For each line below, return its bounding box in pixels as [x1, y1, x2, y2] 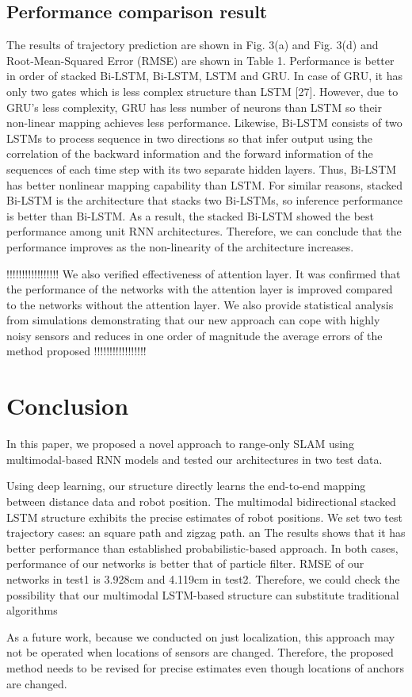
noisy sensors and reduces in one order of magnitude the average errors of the [6, 327, 383, 343]
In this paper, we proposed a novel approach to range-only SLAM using [6, 435, 354, 452]
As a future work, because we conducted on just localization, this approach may [6, 628, 395, 645]
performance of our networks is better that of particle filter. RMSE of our [6, 555, 364, 572]
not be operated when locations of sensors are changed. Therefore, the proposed [6, 644, 394, 661]
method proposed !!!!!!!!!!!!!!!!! [6, 343, 147, 359]
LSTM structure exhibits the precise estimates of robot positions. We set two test [6, 508, 402, 525]
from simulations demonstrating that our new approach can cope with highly [6, 312, 380, 328]
